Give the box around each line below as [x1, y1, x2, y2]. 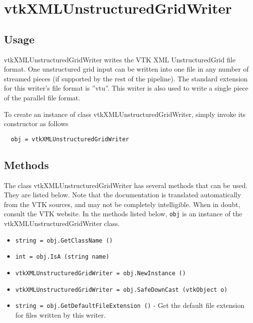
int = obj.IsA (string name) [15, 253, 110, 261]
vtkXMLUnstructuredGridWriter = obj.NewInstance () [15, 269, 186, 277]
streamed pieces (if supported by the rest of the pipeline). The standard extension [4, 73, 248, 83]
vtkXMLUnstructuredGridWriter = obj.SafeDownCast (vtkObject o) [15, 286, 228, 293]
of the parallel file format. [4, 92, 81, 102]
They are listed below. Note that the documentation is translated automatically [4, 190, 241, 200]
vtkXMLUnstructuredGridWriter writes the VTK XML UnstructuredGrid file [4, 54, 236, 64]
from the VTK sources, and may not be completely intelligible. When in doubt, [4, 199, 240, 209]
